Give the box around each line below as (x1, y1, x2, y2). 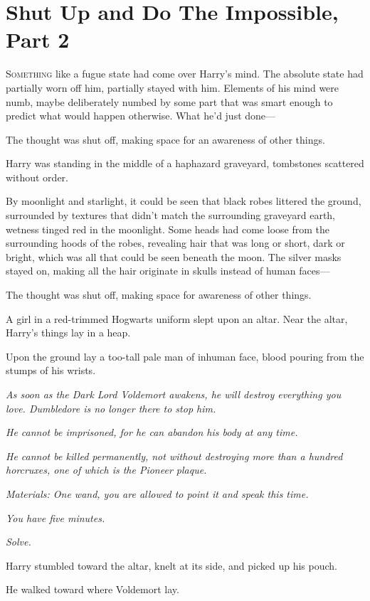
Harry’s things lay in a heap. (6, 325, 131, 340)
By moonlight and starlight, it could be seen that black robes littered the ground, (6, 193, 361, 208)
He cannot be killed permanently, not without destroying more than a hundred (6, 448, 343, 463)
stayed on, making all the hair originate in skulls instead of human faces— (6, 263, 330, 278)
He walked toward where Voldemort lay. (6, 582, 179, 597)
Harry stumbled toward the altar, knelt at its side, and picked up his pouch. (6, 558, 337, 573)
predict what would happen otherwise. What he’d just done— (6, 108, 276, 123)
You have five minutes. (6, 510, 105, 525)
